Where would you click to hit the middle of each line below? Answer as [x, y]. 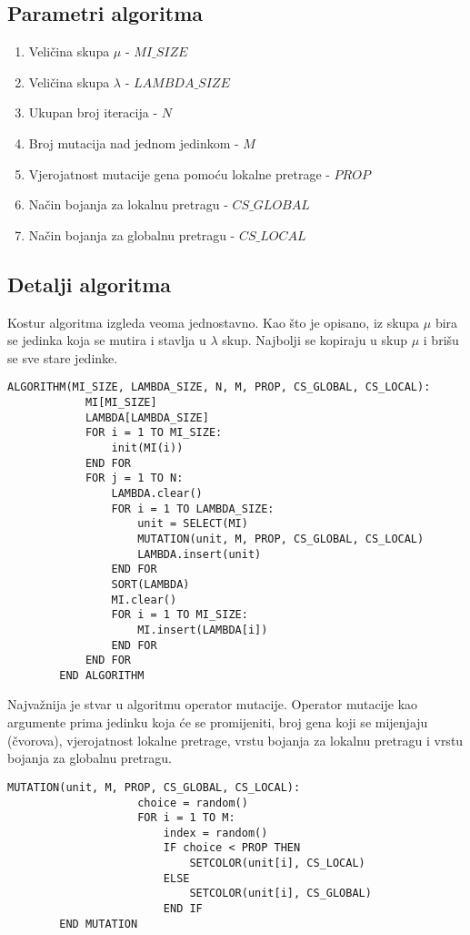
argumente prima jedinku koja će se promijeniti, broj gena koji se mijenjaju [218, 722]
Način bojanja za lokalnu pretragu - [128, 204]
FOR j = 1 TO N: [134, 478]
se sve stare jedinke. [63, 357]
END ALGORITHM [102, 675]
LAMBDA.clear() [157, 493]
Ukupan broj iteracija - [93, 112]
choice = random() [193, 803]
